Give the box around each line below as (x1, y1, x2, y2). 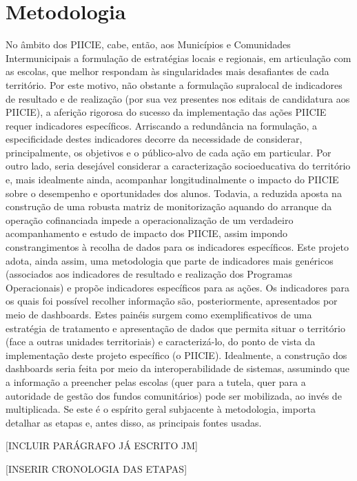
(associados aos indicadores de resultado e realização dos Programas (6, 267, 292, 281)
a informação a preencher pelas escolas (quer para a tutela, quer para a (6, 374, 306, 389)
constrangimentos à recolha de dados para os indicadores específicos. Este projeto (6, 240, 349, 254)
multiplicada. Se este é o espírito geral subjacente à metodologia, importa (6, 402, 316, 416)
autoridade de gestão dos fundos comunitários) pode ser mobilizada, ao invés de (6, 388, 342, 402)
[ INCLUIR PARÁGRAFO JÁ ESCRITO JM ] (6, 438, 198, 453)
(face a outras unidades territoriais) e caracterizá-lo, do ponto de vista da (6, 334, 316, 349)
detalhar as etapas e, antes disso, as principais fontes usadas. (6, 415, 262, 429)
